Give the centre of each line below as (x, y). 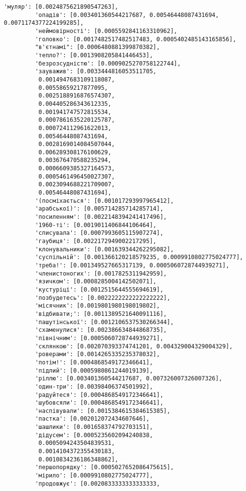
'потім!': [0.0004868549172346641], (94, 362)
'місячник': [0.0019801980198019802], (98, 306)
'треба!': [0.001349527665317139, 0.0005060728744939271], (132, 265)
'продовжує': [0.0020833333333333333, (98, 483)
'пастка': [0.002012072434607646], (92, 419)
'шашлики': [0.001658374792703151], (94, 427)
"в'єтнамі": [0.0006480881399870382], (98, 47)
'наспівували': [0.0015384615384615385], (103, 411)
